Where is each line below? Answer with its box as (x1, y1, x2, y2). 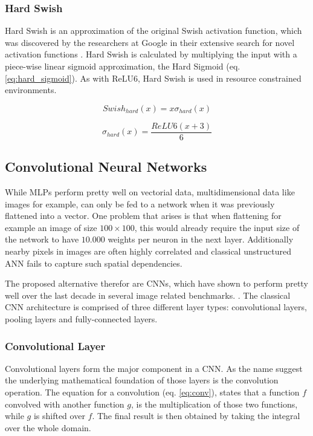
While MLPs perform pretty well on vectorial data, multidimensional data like (5, 186, 295, 198)
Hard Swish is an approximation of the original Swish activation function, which (5, 24, 302, 37)
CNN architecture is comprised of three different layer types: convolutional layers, (5, 301, 307, 313)
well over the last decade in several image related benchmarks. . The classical (5, 288, 291, 301)
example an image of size (5, 221, 97, 233)
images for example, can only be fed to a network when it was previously (5, 197, 275, 210)
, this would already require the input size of (134, 221, 300, 233)
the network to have (5, 233, 79, 246)
